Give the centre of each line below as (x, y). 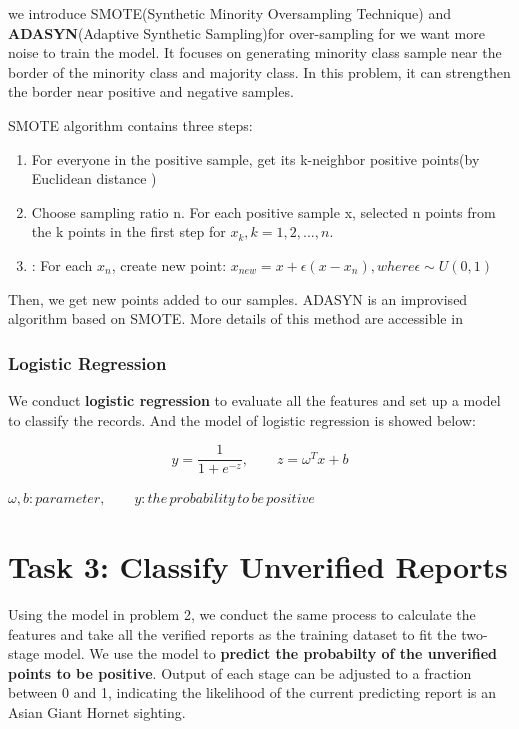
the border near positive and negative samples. (151, 91)
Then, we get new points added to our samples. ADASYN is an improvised (238, 298)
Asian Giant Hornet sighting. (97, 711)
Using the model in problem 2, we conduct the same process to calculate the (242, 613)
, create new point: (169, 264)
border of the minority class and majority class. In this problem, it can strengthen (259, 71)
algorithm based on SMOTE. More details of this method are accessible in (235, 318)
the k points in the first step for (128, 231)
